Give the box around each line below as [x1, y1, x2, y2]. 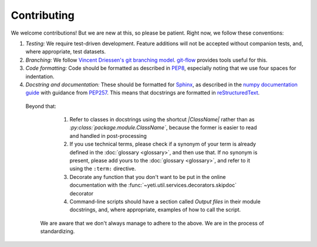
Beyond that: [25, 103, 57, 110]
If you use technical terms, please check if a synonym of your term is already [69, 141, 257, 148]
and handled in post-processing [69, 132, 147, 139]
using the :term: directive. [69, 165, 136, 172]
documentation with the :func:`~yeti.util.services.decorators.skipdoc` [69, 182, 237, 189]
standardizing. [40, 228, 75, 235]
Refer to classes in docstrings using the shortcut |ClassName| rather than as [69, 116, 255, 123]
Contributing [11, 9, 75, 22]
